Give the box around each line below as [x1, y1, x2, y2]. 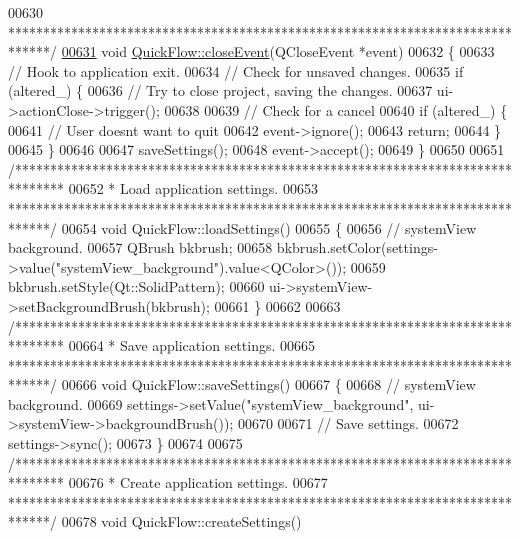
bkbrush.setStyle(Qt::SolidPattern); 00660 [8, 276, 265, 297]
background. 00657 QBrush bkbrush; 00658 [8, 237, 273, 258]
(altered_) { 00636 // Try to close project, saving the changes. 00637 [8, 80, 433, 101]
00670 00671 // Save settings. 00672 [237, 413, 459, 434]
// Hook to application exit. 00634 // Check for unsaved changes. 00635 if [8, 60, 464, 81]
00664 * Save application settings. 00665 [68, 335, 315, 356]
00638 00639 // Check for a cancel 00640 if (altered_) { [164, 99, 508, 120]
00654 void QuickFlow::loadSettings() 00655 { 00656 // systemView [61, 217, 477, 238]
